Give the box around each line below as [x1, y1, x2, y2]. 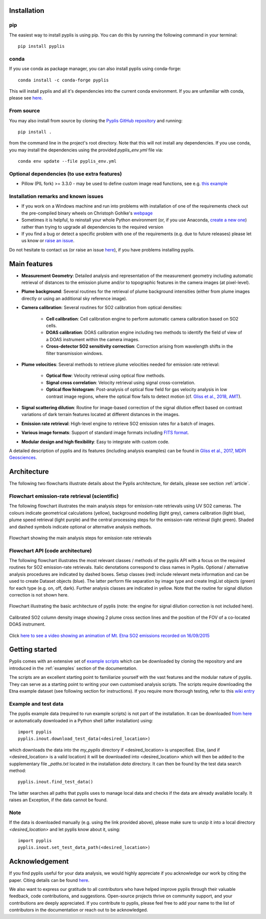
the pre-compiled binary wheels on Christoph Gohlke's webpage [21, 210, 153, 216]
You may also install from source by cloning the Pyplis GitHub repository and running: [9, 117, 183, 123]
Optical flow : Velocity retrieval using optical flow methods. [46, 373, 166, 379]
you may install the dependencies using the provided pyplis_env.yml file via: [9, 147, 164, 153]
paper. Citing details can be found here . [9, 877, 90, 883]
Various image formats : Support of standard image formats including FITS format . [21, 429, 189, 436]
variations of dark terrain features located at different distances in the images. [21, 412, 180, 418]
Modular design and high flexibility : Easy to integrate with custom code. [21, 439, 169, 445]
